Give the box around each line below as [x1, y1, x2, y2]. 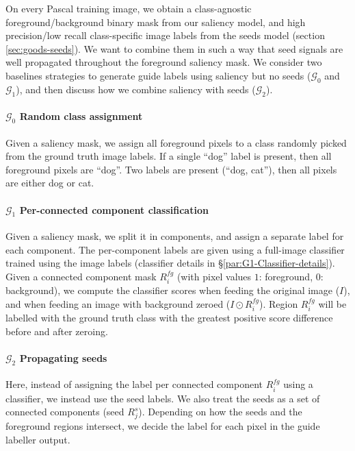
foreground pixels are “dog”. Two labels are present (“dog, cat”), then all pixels [5, 162, 337, 176]
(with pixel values [176, 269, 252, 283]
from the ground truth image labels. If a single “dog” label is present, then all [5, 149, 332, 163]
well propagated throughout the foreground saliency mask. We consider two [5, 55, 322, 69]
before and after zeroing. [5, 324, 108, 338]
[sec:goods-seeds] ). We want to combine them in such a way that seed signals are [5, 41, 343, 56]
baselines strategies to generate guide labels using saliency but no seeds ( [5, 68, 311, 82]
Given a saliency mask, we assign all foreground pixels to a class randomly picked [5, 135, 347, 149]
